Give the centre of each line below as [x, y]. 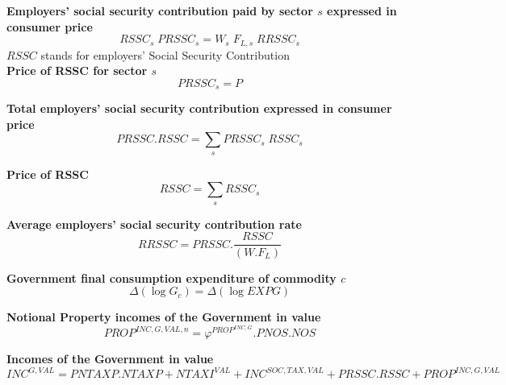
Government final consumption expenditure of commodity [171, 277]
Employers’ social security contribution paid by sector [160, 10]
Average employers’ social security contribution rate [154, 224]
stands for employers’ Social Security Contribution [165, 54]
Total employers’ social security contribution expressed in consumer [199, 108]
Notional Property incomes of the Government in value [164, 317]
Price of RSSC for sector [77, 70]
